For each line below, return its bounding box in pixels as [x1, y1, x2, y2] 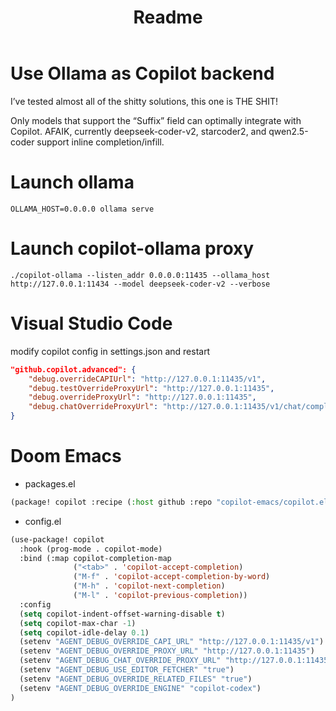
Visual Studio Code [10, 312, 173, 335]
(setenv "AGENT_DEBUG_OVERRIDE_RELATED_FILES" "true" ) [19, 674, 253, 684]
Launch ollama [10, 171, 135, 194]
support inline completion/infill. [36, 136, 165, 148]
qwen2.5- [268, 125, 309, 137]
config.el [24, 515, 62, 527]
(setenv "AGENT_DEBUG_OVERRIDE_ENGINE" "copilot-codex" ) [19, 683, 262, 693]
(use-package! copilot [10, 534, 105, 545]
